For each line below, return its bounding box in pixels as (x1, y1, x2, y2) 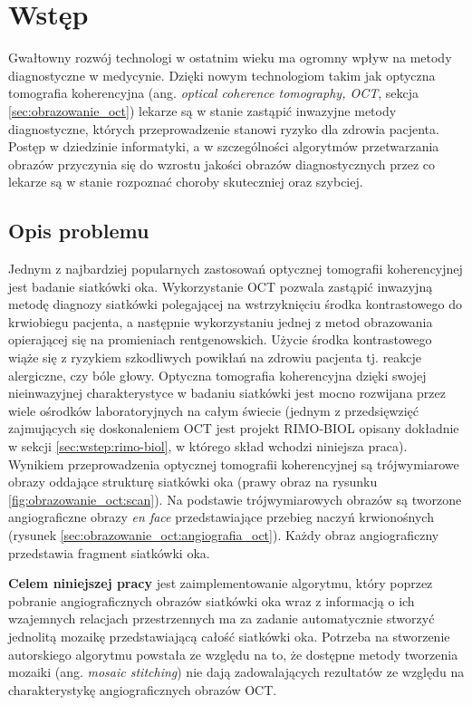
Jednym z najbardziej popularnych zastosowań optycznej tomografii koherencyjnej (8, 259, 463, 278)
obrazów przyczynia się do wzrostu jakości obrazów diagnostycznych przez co (8, 154, 436, 173)
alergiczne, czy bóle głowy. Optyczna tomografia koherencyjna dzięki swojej (8, 365, 427, 384)
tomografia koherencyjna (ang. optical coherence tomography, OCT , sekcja (8, 83, 419, 102)
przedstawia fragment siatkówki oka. (8, 543, 210, 562)
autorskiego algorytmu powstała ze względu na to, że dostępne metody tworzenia (8, 644, 458, 663)
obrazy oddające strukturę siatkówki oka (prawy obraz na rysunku (8, 472, 378, 491)
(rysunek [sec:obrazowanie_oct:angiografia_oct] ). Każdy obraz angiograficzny (8, 525, 439, 544)
